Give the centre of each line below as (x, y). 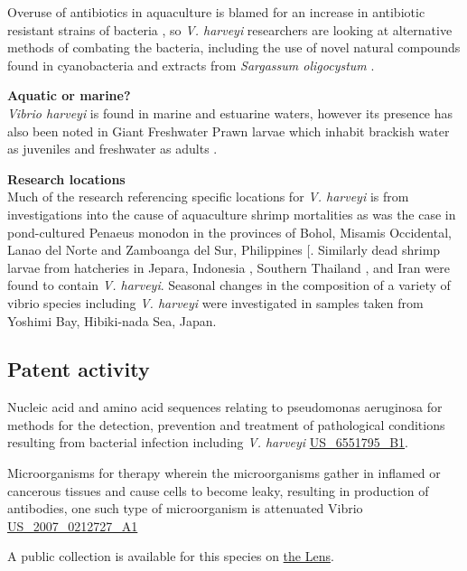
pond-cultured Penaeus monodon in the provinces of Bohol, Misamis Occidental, (229, 232)
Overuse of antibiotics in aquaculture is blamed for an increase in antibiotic (216, 12)
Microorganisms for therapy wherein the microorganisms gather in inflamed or (224, 473)
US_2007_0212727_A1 (73, 525)
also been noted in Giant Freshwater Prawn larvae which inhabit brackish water (229, 131)
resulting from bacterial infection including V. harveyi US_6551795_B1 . (208, 442)
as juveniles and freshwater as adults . (112, 149)
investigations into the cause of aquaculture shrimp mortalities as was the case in (232, 214)
